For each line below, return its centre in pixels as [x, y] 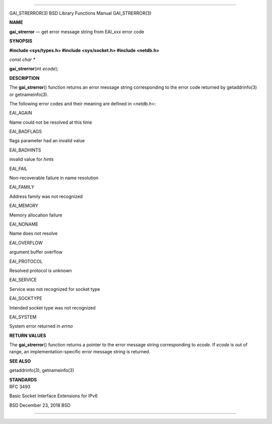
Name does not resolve [33, 233]
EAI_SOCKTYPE [26, 298]
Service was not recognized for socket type [55, 289]
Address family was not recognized [46, 196]
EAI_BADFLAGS [26, 132]
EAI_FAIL [18, 169]
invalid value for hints [31, 160]
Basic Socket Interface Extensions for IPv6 [53, 396]
